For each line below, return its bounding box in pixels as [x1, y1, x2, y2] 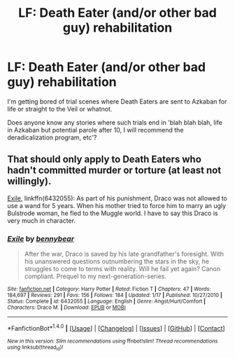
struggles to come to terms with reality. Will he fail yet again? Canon [24, 265, 221, 273]
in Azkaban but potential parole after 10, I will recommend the [7, 125, 184, 134]
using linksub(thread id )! [7, 343, 64, 352]
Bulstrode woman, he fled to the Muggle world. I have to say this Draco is [7, 209, 218, 217]
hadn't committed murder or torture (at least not [7, 165, 222, 177]
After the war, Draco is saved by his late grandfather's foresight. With [24, 250, 224, 259]
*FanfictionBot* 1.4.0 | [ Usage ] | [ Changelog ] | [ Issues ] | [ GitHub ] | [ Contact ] [7, 323, 225, 332]
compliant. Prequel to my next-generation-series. [24, 272, 166, 281]
